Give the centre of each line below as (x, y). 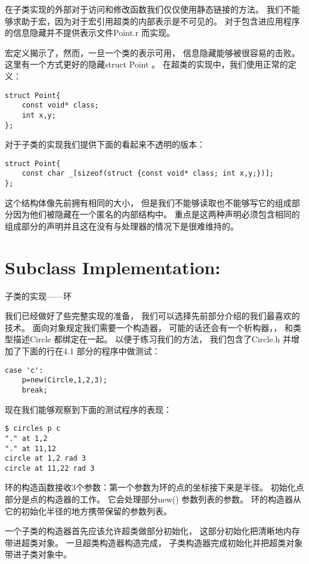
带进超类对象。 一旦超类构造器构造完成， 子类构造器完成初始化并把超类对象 (154, 542)
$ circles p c (33, 429)
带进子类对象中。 (38, 554)
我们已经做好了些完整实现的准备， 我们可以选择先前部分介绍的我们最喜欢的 (152, 316)
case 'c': (24, 370)
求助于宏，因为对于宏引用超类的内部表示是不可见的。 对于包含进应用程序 (156, 21)
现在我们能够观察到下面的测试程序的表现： (88, 409)
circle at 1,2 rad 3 (46, 459)
